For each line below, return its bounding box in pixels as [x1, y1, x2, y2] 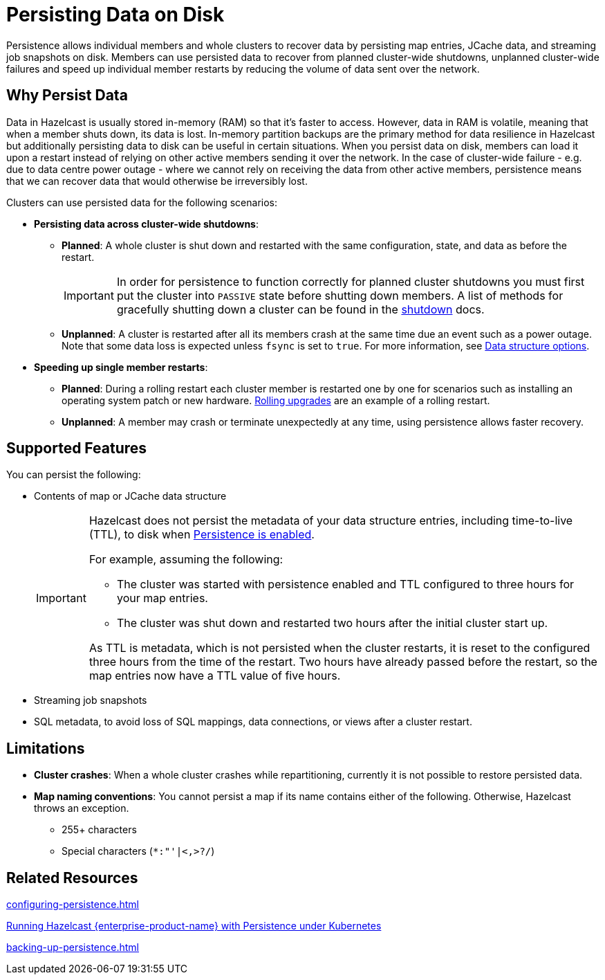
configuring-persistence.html [6, 898, 139, 911]
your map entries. [116, 591, 208, 606]
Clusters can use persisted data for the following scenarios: [6, 196, 277, 208]
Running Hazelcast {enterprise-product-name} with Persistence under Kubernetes [6, 920, 382, 932]
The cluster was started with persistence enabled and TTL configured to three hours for [116, 577, 575, 592]
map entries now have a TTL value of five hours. [89, 669, 341, 683]
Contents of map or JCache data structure [34, 490, 227, 502]
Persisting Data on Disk [6, 3, 225, 26]
